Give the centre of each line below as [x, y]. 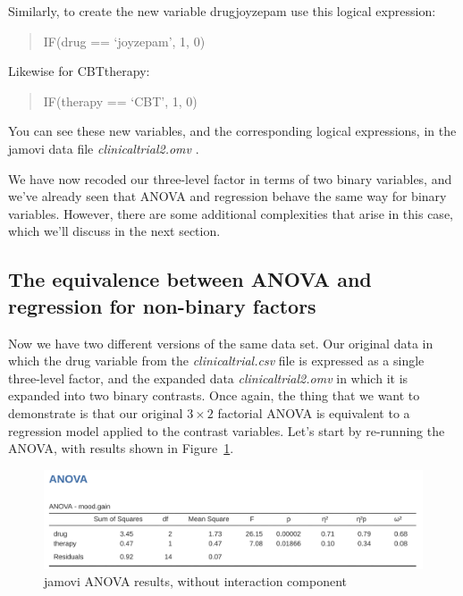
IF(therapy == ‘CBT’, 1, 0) [120, 101]
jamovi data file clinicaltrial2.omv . [104, 148]
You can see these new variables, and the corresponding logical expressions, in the [232, 131]
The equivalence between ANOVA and [190, 279]
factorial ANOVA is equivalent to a [314, 412]
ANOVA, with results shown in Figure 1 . [121, 448]
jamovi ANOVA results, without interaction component [195, 581]
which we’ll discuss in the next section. [114, 231]
